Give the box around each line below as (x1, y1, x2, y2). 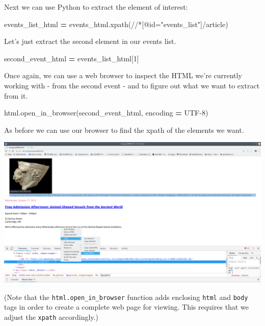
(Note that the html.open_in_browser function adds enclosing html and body (4, 291, 248, 302)
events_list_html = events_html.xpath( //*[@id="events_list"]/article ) (4, 18, 228, 29)
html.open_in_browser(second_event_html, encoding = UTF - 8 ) (4, 107, 208, 118)
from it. (4, 90, 28, 101)
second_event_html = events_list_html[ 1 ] (4, 53, 139, 63)
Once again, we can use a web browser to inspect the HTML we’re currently (4, 70, 242, 81)
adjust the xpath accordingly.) (4, 311, 98, 322)
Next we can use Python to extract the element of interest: (4, 2, 188, 12)
